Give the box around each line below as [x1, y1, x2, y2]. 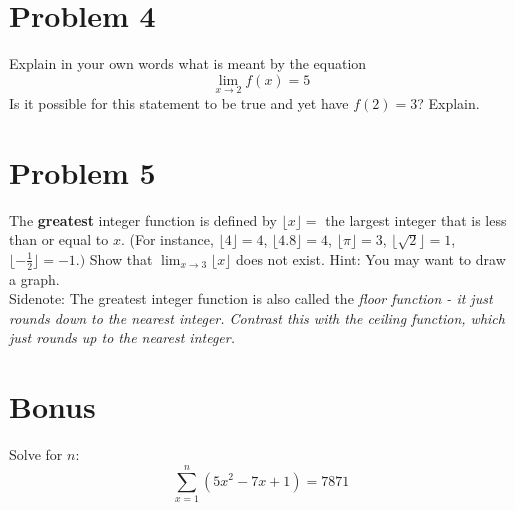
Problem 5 [9, 151, 156, 192]
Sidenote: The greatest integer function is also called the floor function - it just [9, 288, 493, 309]
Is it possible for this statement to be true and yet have [9, 92, 349, 113]
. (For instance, [120, 229, 214, 250]
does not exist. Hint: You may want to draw [236, 248, 506, 269]
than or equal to [9, 229, 109, 250]
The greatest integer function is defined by [9, 209, 277, 230]
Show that [89, 248, 153, 269]
